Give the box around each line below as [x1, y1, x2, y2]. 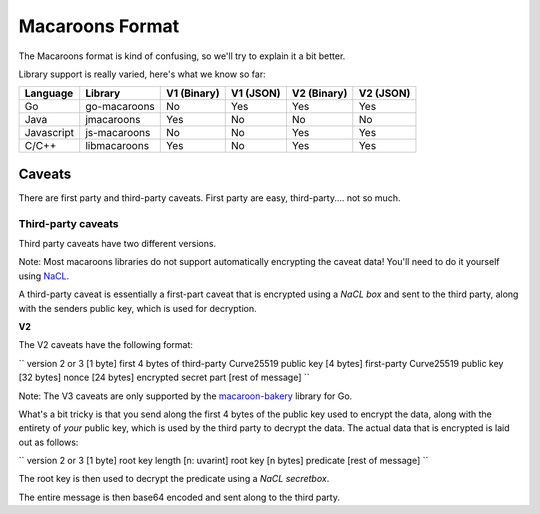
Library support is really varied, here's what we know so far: [18, 68, 266, 80]
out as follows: [18, 436, 79, 448]
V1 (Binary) [166, 86, 220, 100]
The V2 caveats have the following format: [18, 339, 194, 351]
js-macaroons [85, 126, 151, 140]
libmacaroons [85, 139, 150, 153]
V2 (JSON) [358, 86, 411, 100]
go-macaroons [85, 100, 155, 114]
